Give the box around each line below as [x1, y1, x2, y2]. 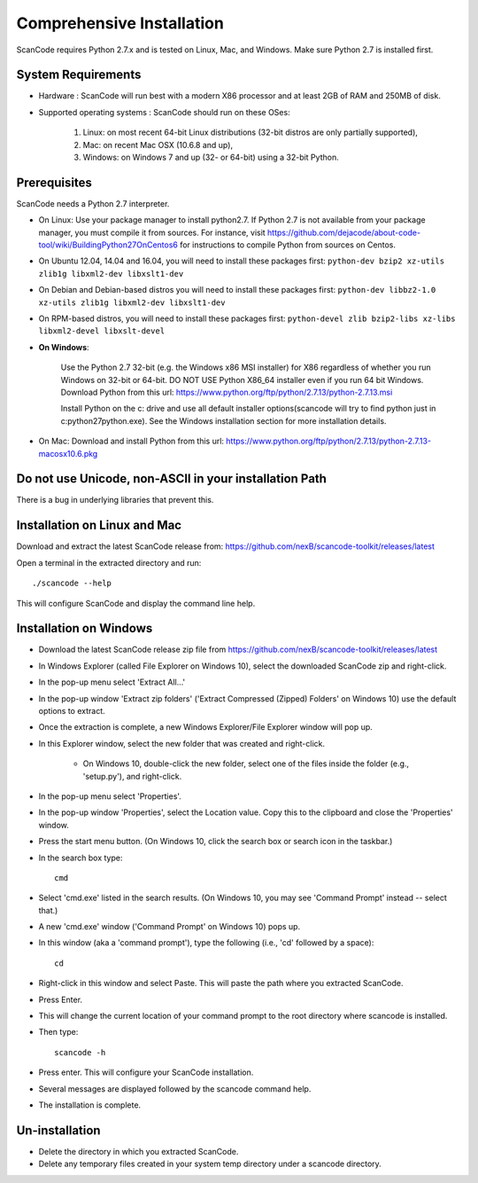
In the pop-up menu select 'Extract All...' [38, 677, 186, 687]
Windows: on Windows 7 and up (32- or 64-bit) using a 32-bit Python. [82, 152, 340, 163]
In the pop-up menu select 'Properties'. [38, 790, 181, 802]
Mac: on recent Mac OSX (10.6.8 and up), [82, 139, 234, 150]
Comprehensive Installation [16, 13, 225, 33]
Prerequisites [16, 175, 92, 190]
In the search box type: [38, 852, 123, 863]
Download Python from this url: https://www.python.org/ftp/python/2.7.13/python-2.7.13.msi [60, 387, 393, 397]
